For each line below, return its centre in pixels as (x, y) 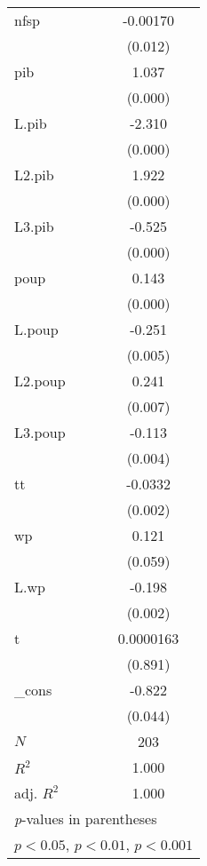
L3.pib (34, 226)
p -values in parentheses (86, 818)
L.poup (36, 329)
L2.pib (34, 175)
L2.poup (40, 381)
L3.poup (40, 432)
